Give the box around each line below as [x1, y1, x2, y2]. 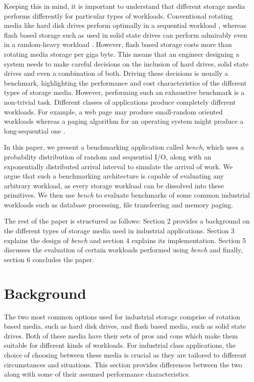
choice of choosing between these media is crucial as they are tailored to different [4, 349, 247, 360]
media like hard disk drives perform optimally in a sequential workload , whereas [4, 20, 247, 30]
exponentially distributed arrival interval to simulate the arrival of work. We [4, 161, 233, 171]
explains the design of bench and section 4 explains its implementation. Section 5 [4, 235, 246, 245]
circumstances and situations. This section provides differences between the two [4, 359, 242, 369]
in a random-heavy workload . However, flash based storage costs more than [4, 39, 232, 49]
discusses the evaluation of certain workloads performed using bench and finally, [4, 245, 243, 255]
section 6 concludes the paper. [4, 254, 94, 264]
